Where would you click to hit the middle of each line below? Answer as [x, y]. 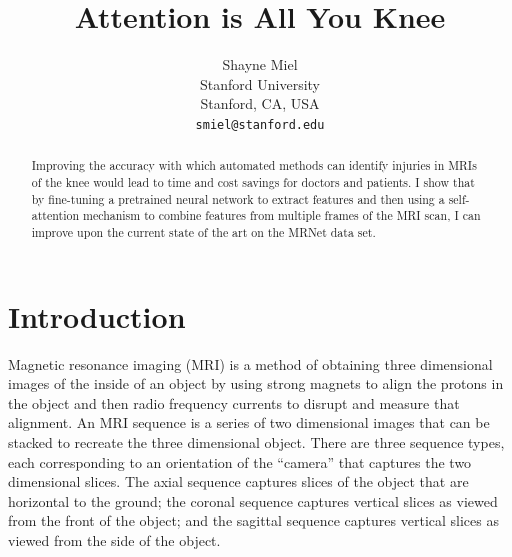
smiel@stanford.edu [260, 124]
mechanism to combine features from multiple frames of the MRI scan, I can [281, 215]
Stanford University [260, 83]
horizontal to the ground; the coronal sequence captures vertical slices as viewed [253, 500]
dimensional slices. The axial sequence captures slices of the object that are [238, 481]
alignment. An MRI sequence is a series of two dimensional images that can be [249, 422]
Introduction [97, 315]
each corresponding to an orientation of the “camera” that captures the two [240, 461]
